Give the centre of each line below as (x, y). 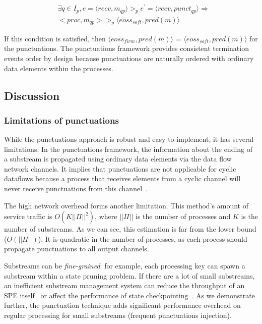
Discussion (32, 95)
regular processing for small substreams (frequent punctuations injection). (118, 315)
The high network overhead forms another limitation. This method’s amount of (126, 205)
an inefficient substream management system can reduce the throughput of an (124, 285)
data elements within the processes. (59, 68)
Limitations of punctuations (61, 120)
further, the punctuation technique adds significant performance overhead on (122, 305)
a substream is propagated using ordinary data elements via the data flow (118, 159)
